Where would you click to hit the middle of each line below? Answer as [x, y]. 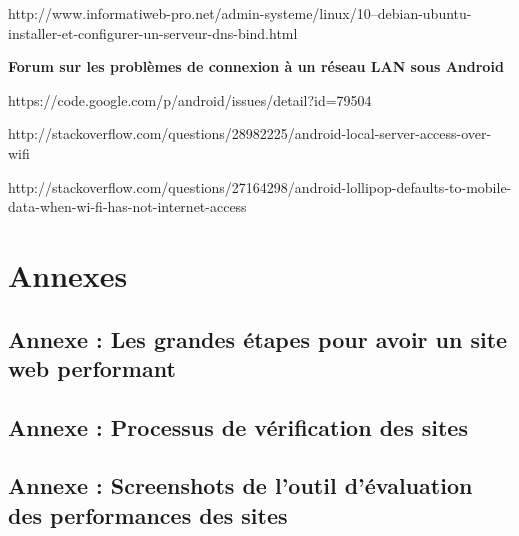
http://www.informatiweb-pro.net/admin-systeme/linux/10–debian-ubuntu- [240, 13]
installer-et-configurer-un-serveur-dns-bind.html [153, 32]
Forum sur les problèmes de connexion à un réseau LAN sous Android [256, 66]
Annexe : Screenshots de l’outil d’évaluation [240, 485]
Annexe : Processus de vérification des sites [238, 426]
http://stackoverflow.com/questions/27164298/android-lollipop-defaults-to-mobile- [260, 186]
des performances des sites [148, 514]
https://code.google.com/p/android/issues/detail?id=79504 [190, 99]
